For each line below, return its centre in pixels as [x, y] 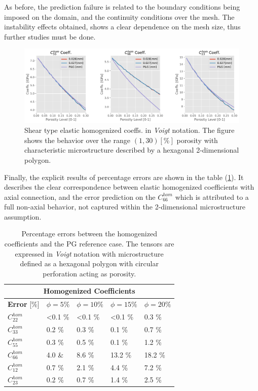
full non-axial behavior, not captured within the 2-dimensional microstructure [125, 207]
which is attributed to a [212, 197]
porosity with [197, 140]
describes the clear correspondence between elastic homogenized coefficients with [129, 187]
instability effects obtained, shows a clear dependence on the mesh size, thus [122, 27]
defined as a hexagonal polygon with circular [89, 263]
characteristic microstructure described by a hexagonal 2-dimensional [132, 150]
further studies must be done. [50, 36]
